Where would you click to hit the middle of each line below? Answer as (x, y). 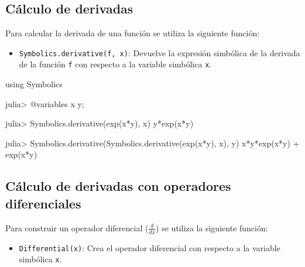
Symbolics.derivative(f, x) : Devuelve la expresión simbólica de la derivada (160, 52)
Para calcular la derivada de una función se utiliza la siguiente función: (133, 33)
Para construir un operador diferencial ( (77, 227)
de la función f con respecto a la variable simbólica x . (115, 64)
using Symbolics (34, 84)
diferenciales (43, 203)
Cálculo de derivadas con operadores (118, 186)
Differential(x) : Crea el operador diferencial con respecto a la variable (150, 247)
